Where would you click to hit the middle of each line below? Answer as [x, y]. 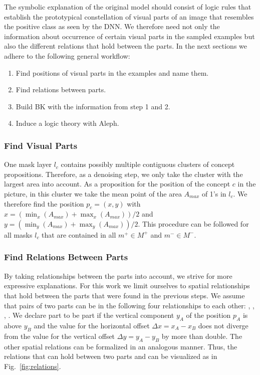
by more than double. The [202, 336]
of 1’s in [214, 193]
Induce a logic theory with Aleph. [67, 123]
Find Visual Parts [41, 145]
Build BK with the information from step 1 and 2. [93, 106]
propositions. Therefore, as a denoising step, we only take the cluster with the [123, 174]
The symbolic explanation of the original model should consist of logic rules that [128, 7]
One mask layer [28, 164]
